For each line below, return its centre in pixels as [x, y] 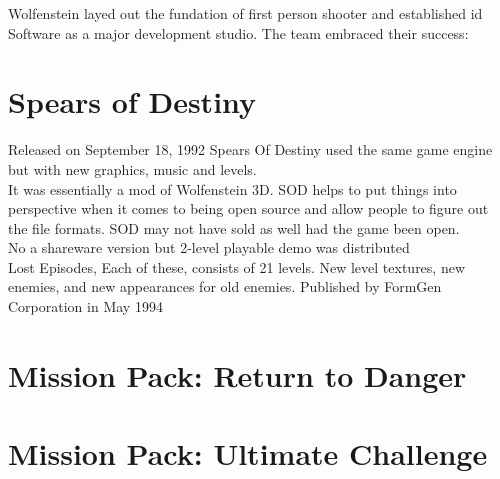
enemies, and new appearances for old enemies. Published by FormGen [225, 286]
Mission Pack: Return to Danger [237, 374]
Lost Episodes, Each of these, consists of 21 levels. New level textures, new [237, 266]
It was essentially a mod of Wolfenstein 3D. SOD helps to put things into [232, 188]
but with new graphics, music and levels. [132, 168]
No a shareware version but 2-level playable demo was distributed [209, 247]
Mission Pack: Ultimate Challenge [248, 453]
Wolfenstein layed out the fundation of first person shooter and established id [245, 13]
